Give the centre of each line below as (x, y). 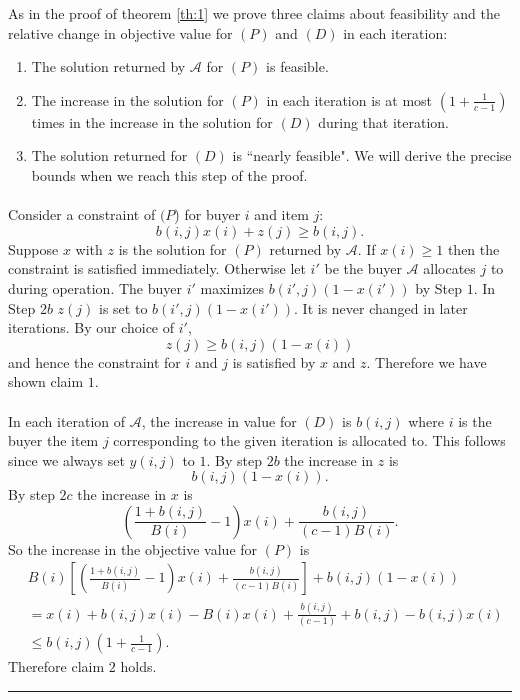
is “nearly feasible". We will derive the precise (372, 155)
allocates (449, 268)
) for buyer (207, 214)
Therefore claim (56, 666)
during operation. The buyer (95, 287)
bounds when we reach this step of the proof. (169, 174)
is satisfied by (274, 361)
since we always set (66, 459)
